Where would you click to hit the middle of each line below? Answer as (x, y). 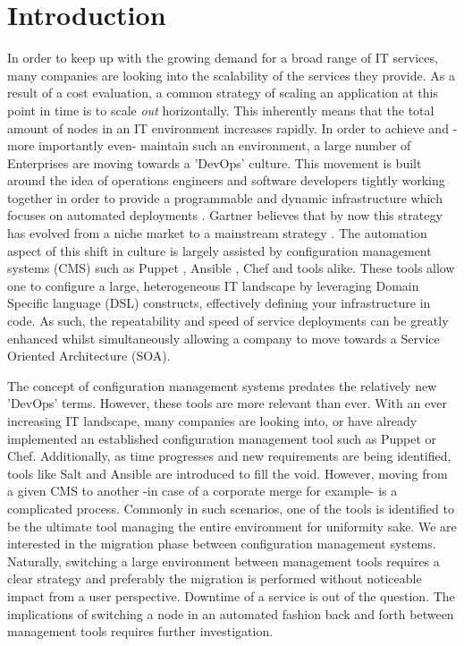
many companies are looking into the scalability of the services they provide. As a (231, 75)
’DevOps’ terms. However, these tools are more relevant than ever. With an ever (227, 403)
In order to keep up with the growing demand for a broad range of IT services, (223, 58)
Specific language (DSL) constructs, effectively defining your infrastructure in (219, 303)
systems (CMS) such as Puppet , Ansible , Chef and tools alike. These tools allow (231, 268)
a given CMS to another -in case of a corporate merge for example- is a (202, 491)
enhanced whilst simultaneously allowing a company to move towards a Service (224, 338)
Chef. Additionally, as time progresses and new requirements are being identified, (229, 456)
